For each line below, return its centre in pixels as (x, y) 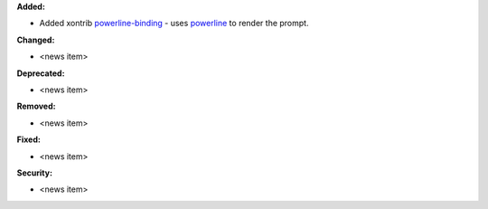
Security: (35, 173)
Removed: (36, 106)
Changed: (36, 40)
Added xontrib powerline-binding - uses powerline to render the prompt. (174, 24)
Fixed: (28, 139)
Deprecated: (41, 73)
